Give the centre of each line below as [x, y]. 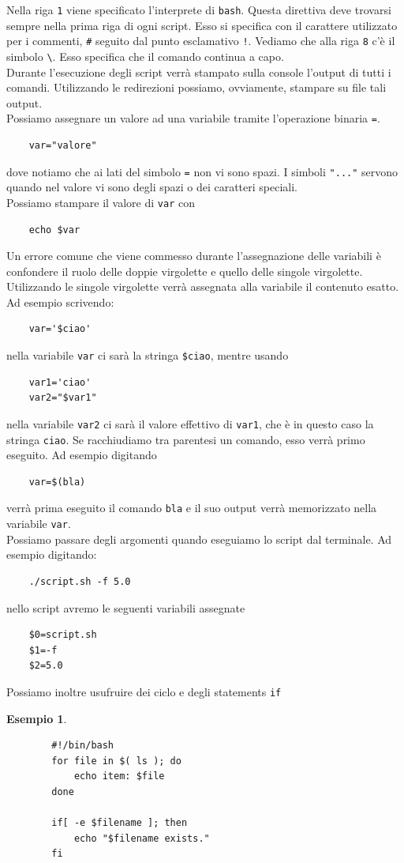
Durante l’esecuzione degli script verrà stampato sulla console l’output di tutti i [199, 72]
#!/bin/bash [83, 746]
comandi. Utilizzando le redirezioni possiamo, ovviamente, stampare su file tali [196, 87]
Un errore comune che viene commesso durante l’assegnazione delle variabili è [194, 256]
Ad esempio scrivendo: [60, 301]
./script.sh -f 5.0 [80, 581]
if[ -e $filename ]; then [120, 823]
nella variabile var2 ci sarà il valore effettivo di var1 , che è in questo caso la [190, 423]
